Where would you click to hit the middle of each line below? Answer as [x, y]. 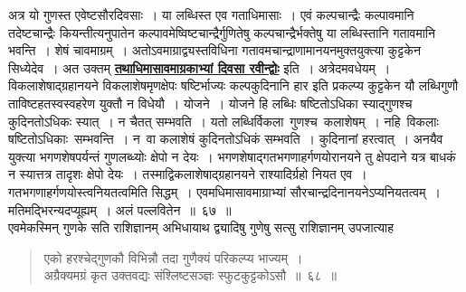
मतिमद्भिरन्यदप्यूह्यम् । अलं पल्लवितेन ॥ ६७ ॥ [120, 209]
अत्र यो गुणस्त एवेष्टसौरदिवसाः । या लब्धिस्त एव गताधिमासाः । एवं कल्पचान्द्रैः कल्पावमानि [211, 14]
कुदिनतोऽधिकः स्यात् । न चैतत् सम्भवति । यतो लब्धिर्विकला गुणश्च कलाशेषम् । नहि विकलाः [223, 121]
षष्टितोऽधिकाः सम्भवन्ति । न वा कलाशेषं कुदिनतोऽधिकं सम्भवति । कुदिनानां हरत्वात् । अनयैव [226, 139]
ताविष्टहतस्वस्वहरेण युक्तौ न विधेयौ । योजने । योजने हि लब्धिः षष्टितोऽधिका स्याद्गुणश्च [210, 103]
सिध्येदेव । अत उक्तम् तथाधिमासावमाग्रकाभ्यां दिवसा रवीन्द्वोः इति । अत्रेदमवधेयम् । [200, 67]
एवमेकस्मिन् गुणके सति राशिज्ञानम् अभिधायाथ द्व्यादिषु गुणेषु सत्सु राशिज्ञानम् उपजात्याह [201, 227]
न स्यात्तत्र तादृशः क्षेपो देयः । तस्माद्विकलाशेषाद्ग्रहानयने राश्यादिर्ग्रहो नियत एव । [188, 174]
